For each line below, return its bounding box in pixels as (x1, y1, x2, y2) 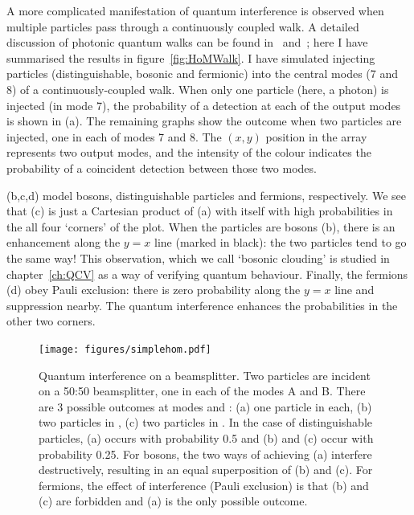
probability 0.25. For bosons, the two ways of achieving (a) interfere (39, 445, 372, 462)
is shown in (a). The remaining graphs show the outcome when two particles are (6, 112, 402, 129)
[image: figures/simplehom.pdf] (39, 343, 211, 355)
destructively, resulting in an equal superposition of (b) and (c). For (39, 461, 373, 478)
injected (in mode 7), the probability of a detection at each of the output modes (6, 96, 401, 113)
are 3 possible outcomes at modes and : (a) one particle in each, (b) (39, 398, 372, 415)
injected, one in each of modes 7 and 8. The (6, 128, 222, 145)
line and (334, 281, 375, 298)
